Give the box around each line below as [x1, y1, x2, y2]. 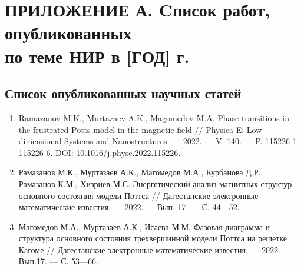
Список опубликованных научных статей [5, 84, 242, 102]
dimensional [18, 135, 62, 147]
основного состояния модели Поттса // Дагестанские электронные [18, 189, 259, 201]
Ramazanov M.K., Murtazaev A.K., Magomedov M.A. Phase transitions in [18, 111, 290, 124]
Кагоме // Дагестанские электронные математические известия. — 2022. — [18, 243, 292, 255]
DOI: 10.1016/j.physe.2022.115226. [55, 146, 181, 158]
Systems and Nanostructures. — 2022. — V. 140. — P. [64, 135, 263, 147]
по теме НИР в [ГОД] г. [5, 44, 190, 68]
